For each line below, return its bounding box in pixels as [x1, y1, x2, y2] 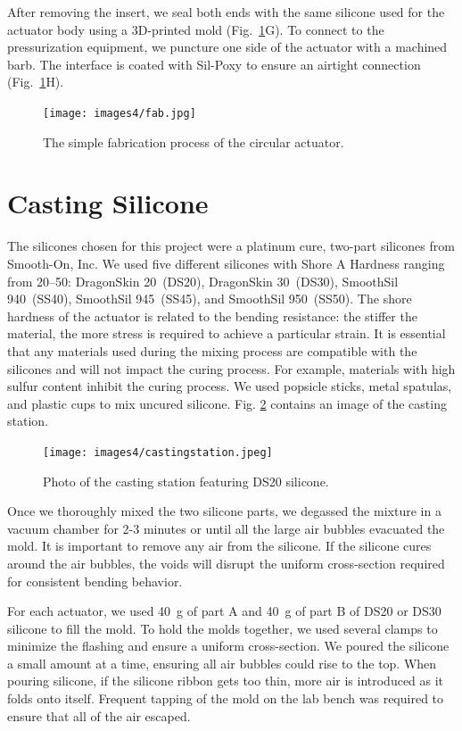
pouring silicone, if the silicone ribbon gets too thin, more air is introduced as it [7, 671, 444, 690]
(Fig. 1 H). [7, 72, 64, 91]
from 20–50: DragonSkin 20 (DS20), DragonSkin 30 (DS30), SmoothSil [7, 271, 399, 290]
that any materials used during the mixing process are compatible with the [7, 341, 417, 360]
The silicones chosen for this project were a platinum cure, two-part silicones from [7, 237, 455, 255]
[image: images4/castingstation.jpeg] [43, 445, 273, 459]
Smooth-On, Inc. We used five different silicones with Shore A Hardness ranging [7, 253, 445, 272]
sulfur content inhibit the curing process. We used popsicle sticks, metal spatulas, [7, 377, 452, 395]
